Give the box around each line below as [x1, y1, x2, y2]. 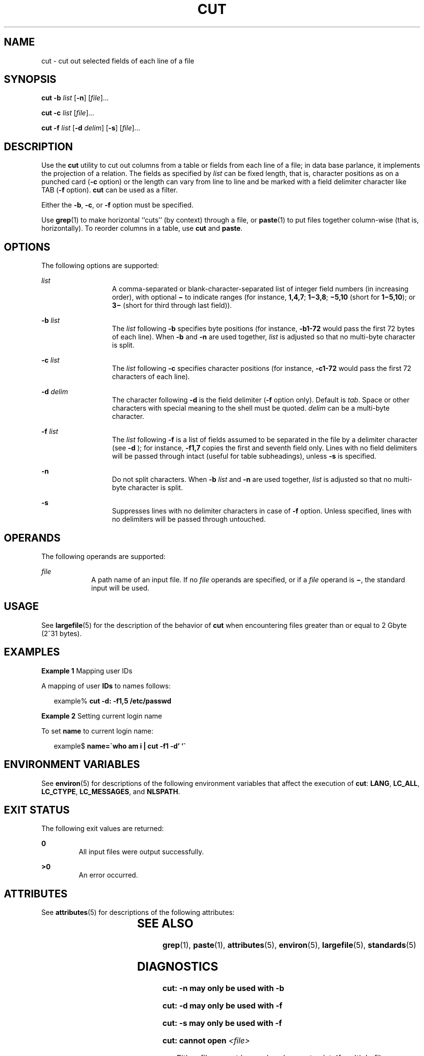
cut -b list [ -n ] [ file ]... [41, 94, 109, 102]
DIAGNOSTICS [137, 960, 218, 974]
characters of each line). [112, 372, 190, 381]
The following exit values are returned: [41, 824, 164, 833]
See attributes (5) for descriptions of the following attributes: [41, 908, 235, 917]
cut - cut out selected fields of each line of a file [41, 56, 195, 65]
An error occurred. [78, 871, 138, 880]
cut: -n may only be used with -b [162, 983, 285, 993]
